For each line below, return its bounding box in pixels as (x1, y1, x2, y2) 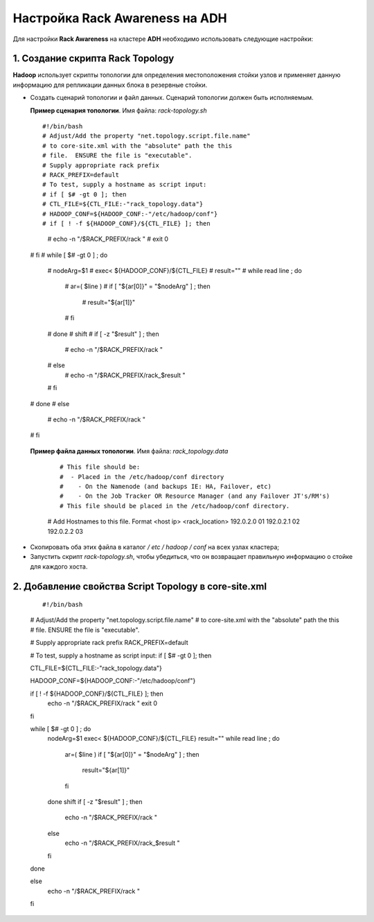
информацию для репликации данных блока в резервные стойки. (12, 81, 208, 89)
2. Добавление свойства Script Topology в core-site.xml (12, 580, 267, 592)
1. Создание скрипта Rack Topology (12, 53, 175, 65)
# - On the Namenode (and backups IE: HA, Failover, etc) (60, 483, 271, 490)
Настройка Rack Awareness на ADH (12, 10, 228, 26)
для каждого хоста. (30, 562, 88, 571)
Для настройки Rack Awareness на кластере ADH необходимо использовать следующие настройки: (12, 35, 313, 43)
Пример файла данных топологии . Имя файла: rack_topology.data (30, 446, 229, 455)
